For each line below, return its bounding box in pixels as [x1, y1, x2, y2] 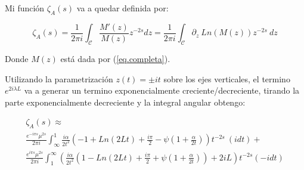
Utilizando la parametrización [5, 72, 113, 85]
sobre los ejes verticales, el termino [163, 72, 290, 85]
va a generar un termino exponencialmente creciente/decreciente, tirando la [24, 84, 300, 97]
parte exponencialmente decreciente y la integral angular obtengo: [5, 95, 246, 108]
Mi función [5, 2, 45, 14]
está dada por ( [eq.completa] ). [60, 52, 170, 65]
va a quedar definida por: [76, 2, 169, 14]
